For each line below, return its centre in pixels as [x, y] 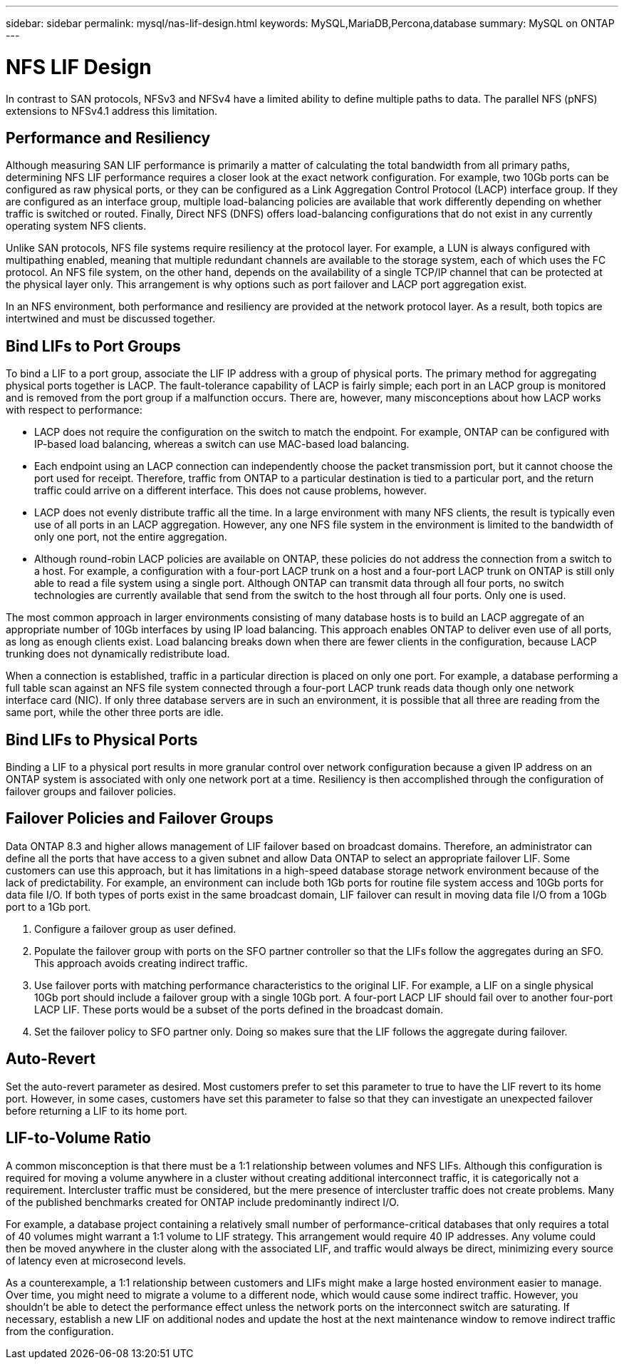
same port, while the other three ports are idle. [115, 712]
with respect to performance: [74, 410]
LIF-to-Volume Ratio [78, 1138]
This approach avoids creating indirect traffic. [141, 963]
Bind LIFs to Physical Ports [102, 740]
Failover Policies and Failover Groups [140, 819]
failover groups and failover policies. [91, 792]
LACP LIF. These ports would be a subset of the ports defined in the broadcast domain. [239, 1009]
